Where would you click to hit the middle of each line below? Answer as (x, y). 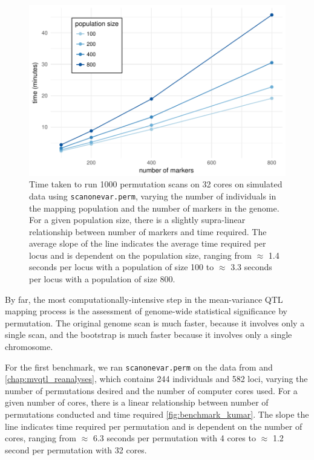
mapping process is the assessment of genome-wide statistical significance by (146, 311)
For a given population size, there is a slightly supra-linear (137, 220)
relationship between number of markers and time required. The (148, 231)
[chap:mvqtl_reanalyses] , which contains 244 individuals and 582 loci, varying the (156, 379)
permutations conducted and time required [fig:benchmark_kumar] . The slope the (157, 414)
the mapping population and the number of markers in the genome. (154, 208)
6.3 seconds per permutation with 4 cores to (174, 438)
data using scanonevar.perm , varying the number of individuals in (153, 196)
